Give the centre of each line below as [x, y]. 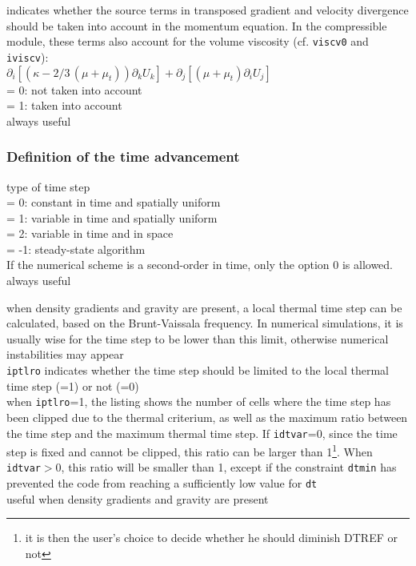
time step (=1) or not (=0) [73, 385]
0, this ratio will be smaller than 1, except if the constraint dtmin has [226, 467]
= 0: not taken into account [74, 89]
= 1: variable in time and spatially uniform [112, 217]
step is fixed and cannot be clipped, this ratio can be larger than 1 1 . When [190, 450]
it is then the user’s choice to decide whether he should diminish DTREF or [212, 538]
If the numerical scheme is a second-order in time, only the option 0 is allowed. [200, 265]
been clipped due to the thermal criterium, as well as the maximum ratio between [207, 417]
